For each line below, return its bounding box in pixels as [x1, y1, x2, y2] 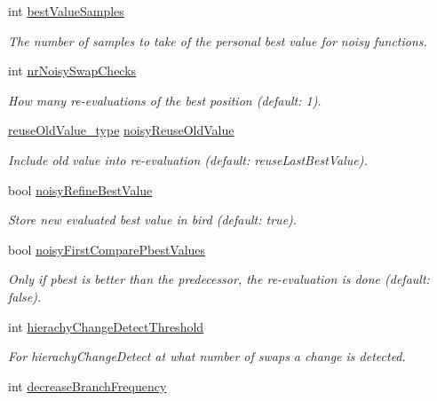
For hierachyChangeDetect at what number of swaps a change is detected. [8, 347, 406, 366]
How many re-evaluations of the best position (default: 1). [8, 90, 322, 109]
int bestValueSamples [8, 2, 124, 20]
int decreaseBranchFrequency [8, 376, 167, 395]
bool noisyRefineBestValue [8, 180, 153, 199]
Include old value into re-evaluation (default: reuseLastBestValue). [8, 150, 368, 169]
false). [8, 287, 42, 305]
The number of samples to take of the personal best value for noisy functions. [8, 31, 427, 50]
